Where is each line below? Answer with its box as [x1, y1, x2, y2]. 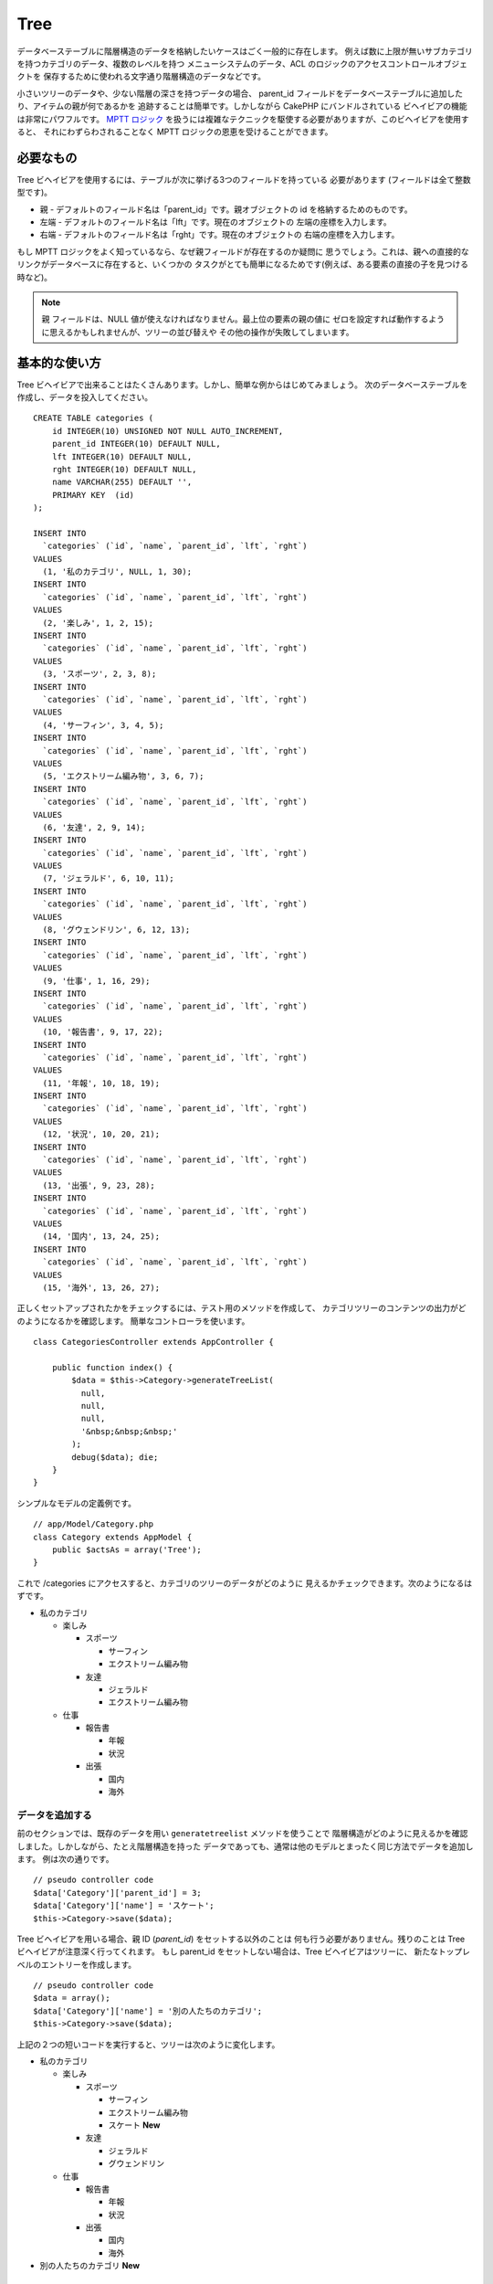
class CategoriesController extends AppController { [33, 1337, 274, 1348]
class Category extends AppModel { [33, 1531, 193, 1542]
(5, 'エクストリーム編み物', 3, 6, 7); [42, 771, 205, 781]
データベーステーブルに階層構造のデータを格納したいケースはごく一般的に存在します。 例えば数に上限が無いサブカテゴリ [16, 46, 474, 57]
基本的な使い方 [16, 354, 101, 370]
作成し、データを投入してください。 [16, 392, 153, 402]
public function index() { [51, 1362, 173, 1372]
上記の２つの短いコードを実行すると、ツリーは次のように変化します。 [16, 2038, 280, 2050]
